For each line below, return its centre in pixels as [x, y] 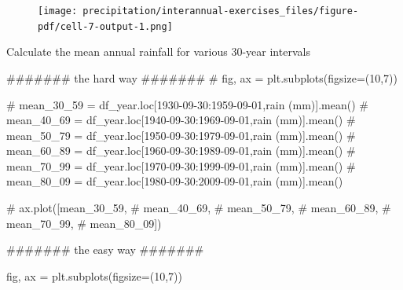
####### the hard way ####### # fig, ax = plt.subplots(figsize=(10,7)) [202, 77]
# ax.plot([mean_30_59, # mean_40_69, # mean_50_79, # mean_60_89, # [199, 208]
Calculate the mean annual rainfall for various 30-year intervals [158, 51]
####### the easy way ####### [105, 250]
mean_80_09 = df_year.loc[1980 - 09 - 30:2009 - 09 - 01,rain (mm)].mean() [175, 181]
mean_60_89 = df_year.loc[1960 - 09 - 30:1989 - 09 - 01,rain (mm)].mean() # [181, 151]
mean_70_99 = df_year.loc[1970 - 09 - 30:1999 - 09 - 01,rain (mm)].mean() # [181, 165]
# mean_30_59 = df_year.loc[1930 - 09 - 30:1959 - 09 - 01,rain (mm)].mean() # [187, 104]
